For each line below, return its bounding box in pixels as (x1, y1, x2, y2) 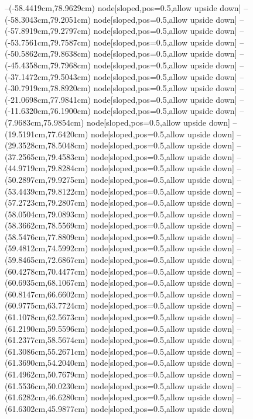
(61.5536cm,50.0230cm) (5, 379, 88, 392)
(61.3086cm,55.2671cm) (5, 345, 88, 357)
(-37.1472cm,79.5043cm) (5, 70, 91, 82)
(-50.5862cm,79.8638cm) (5, 47, 91, 60)
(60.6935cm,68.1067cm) (5, 276, 88, 289)
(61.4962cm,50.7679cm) (5, 368, 88, 380)
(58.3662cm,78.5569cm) (5, 219, 88, 231)
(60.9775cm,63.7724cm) (5, 299, 88, 311)
